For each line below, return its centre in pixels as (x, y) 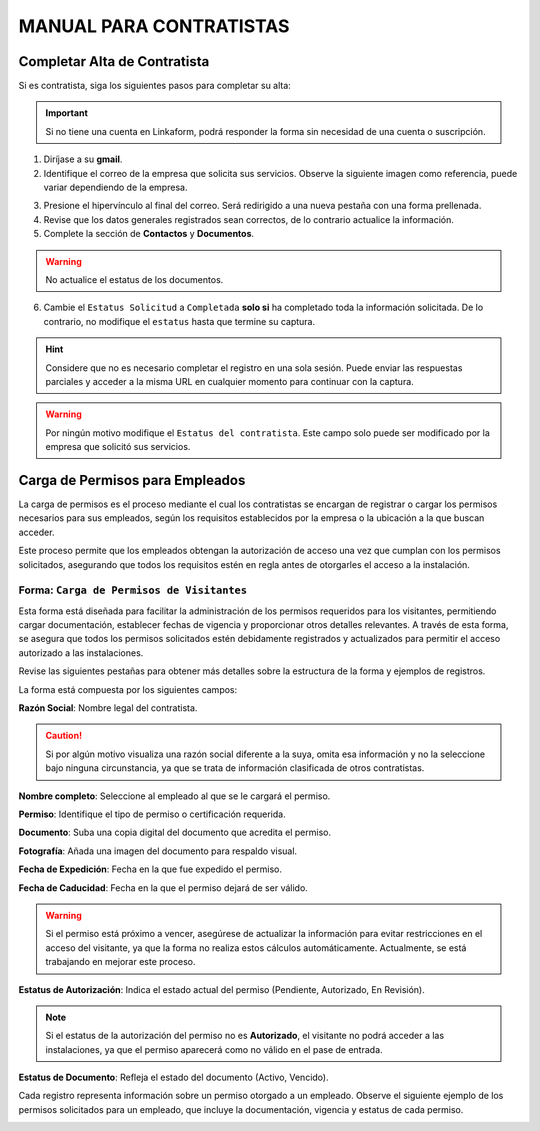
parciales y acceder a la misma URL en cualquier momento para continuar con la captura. (229, 381)
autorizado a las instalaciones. (81, 652)
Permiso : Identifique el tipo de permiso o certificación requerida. (152, 814)
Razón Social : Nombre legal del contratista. (108, 708)
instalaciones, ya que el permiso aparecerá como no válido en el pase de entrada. (214, 1049)
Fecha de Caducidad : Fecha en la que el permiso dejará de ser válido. (163, 887)
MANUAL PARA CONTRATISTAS (154, 26)
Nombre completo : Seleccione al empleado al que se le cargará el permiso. (174, 796)
